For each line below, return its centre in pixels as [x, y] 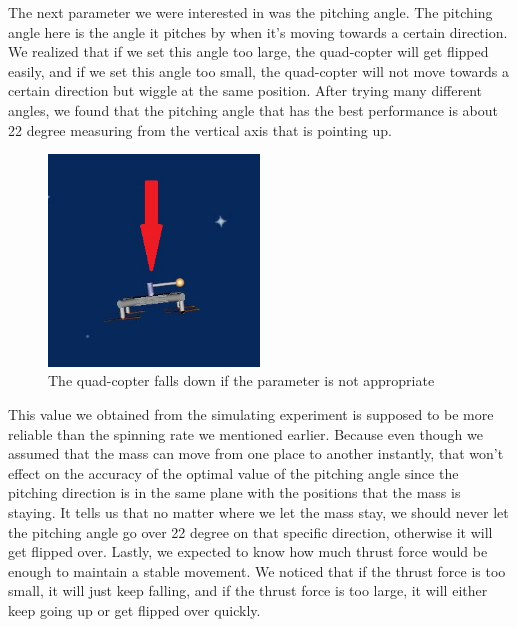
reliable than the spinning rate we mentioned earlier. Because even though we [245, 433]
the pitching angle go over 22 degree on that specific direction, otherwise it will [250, 531]
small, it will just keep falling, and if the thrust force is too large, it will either [248, 590]
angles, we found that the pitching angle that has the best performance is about [253, 109]
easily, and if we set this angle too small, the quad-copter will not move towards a [258, 70]
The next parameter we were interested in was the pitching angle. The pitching [250, 12]
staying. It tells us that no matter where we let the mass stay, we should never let [258, 511]
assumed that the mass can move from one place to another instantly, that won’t [256, 453]
